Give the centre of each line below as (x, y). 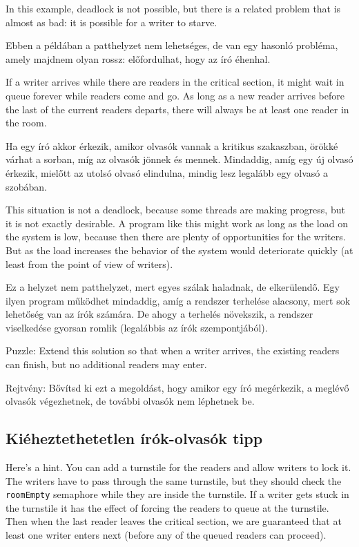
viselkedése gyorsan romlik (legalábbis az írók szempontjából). (137, 327)
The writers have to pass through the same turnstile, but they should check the (174, 480)
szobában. (26, 186)
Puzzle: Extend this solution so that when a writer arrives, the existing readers (173, 351)
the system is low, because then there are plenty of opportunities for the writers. (176, 237)
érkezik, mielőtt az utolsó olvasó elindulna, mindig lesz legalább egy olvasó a (167, 172)
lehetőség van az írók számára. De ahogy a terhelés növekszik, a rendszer (159, 314)
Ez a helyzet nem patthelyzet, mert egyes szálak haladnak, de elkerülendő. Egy (173, 287)
